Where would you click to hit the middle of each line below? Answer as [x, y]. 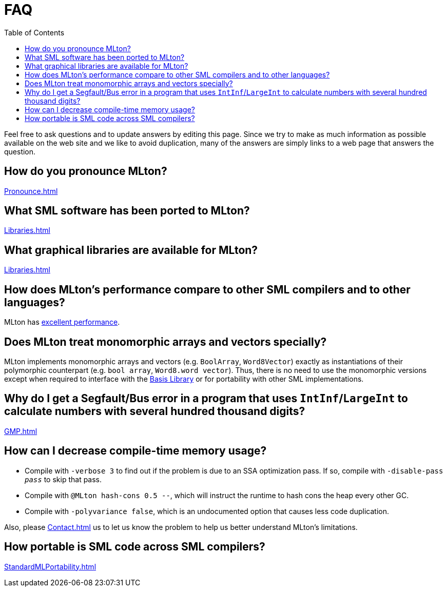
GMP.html [21, 431]
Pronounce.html [31, 191]
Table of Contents [34, 32]
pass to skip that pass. [63, 479]
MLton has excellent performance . [62, 322]
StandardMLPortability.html [50, 566]
